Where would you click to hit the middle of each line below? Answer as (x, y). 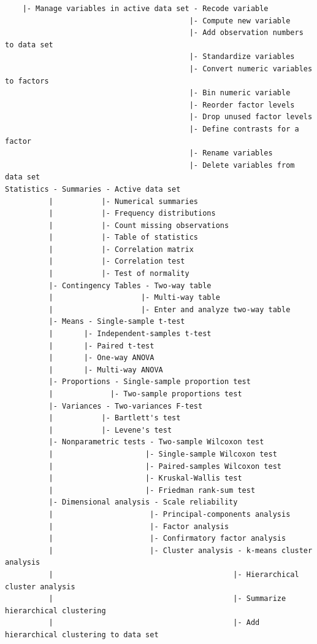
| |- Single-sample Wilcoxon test (163, 454)
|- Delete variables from (242, 165)
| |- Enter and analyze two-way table (170, 309)
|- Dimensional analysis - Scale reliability (143, 502)
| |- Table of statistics (123, 238)
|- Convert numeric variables (251, 69)
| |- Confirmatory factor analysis (167, 539)
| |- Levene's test (110, 430)
